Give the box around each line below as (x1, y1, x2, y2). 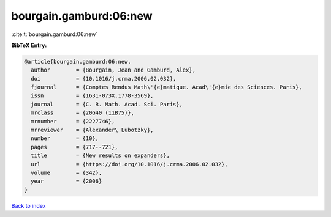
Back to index (11, 202, 46, 209)
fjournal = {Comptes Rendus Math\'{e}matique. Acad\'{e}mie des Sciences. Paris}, (31, 84, 303, 91)
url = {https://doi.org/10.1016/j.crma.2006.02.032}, (31, 161, 228, 167)
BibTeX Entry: (11, 42, 47, 49)
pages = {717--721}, (31, 144, 119, 150)
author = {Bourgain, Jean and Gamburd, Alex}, (31, 67, 196, 73)
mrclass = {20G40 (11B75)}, (31, 109, 135, 116)
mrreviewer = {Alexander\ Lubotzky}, (31, 127, 154, 134)
